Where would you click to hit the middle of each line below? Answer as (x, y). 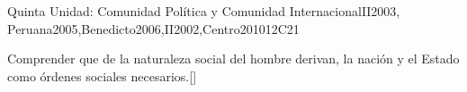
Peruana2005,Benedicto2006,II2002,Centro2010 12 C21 (153, 28)
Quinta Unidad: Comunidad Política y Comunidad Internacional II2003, (204, 11)
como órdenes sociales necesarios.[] (102, 75)
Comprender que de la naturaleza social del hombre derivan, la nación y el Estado (233, 59)
